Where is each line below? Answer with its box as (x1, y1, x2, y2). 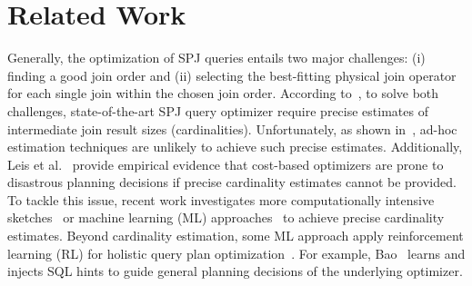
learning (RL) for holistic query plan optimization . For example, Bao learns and (7, 243, 466, 262)
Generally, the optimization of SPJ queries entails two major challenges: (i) (7, 48, 426, 67)
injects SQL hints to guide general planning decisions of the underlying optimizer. (7, 261, 463, 281)
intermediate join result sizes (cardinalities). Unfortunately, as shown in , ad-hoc (7, 119, 457, 138)
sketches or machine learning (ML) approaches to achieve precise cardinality (7, 208, 445, 227)
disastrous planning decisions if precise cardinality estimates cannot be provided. (7, 173, 457, 192)
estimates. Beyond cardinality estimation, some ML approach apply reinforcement (7, 226, 464, 245)
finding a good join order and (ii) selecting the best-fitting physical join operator (7, 65, 457, 84)
